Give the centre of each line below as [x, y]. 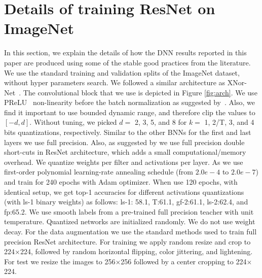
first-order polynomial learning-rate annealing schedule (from [99, 172]
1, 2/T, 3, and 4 [229, 122]
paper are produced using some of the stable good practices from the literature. [127, 62]
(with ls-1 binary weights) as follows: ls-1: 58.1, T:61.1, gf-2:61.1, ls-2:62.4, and [126, 202]
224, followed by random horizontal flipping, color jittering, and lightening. [136, 251]
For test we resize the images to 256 [60, 261]
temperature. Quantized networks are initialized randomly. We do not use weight [130, 221]
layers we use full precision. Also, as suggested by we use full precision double [124, 142]
